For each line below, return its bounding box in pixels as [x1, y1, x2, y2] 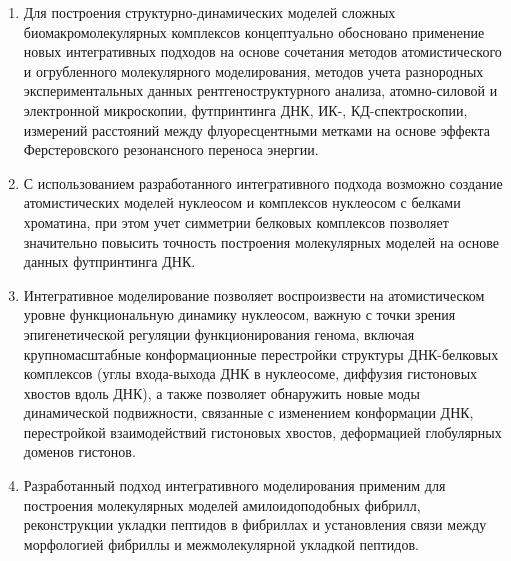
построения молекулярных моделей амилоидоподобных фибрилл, [23, 494, 421, 515]
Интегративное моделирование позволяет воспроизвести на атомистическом [23, 284, 485, 305]
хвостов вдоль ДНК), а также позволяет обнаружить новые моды [23, 382, 420, 403]
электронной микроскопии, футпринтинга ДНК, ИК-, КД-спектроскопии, [23, 99, 468, 120]
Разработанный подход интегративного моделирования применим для [23, 475, 446, 496]
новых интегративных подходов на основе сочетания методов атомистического [23, 41, 502, 62]
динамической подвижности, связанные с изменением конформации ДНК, [23, 402, 474, 423]
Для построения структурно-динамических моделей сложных [23, 2, 396, 22]
